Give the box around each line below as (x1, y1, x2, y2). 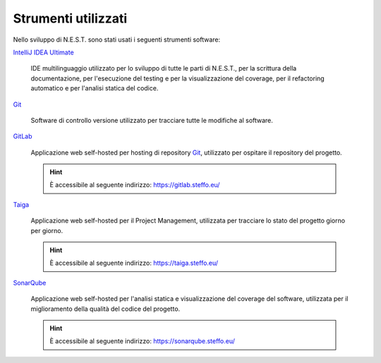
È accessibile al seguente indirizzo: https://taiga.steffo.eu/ (49, 258, 219, 268)
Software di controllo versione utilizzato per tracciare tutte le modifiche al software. (30, 116, 273, 124)
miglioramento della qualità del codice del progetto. (30, 304, 181, 313)
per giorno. (30, 226, 64, 234)
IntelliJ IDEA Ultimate (13, 48, 74, 56)
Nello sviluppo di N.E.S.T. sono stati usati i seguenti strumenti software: (13, 35, 221, 44)
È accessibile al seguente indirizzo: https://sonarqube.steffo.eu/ (49, 337, 236, 345)
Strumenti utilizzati (13, 11, 128, 26)
